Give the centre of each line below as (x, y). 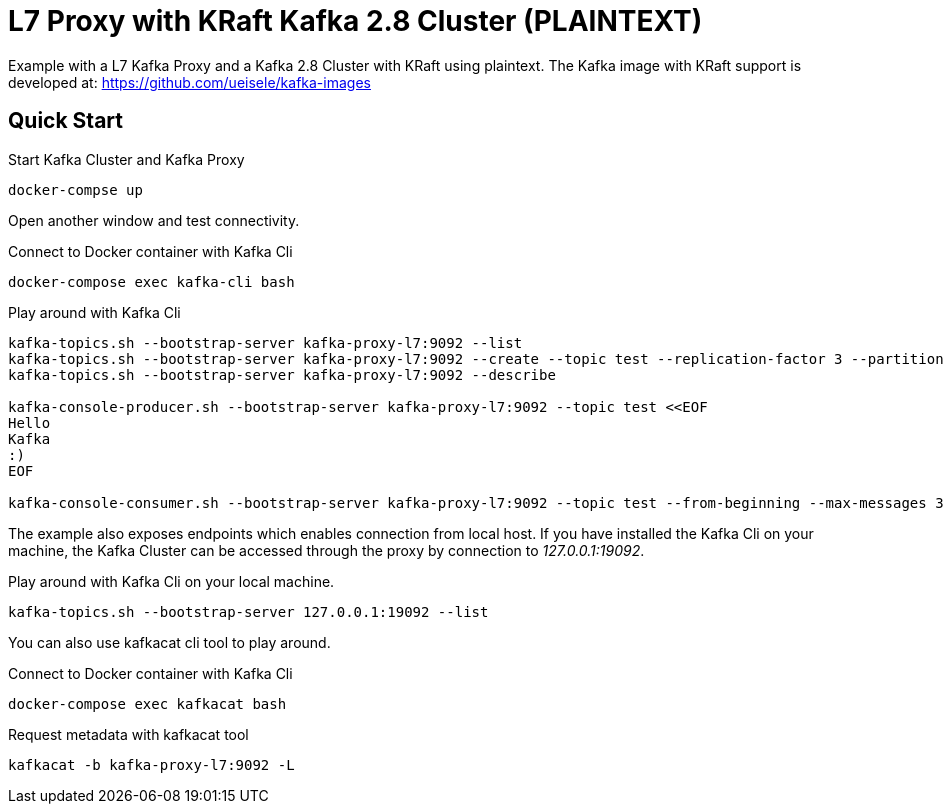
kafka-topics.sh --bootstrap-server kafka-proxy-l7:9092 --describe (282, 374)
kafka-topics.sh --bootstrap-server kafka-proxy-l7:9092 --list (265, 342)
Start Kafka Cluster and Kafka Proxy (126, 159)
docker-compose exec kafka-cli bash (151, 281)
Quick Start (65, 121)
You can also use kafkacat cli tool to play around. (169, 642)
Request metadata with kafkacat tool (128, 734)
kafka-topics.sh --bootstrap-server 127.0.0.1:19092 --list (248, 611)
